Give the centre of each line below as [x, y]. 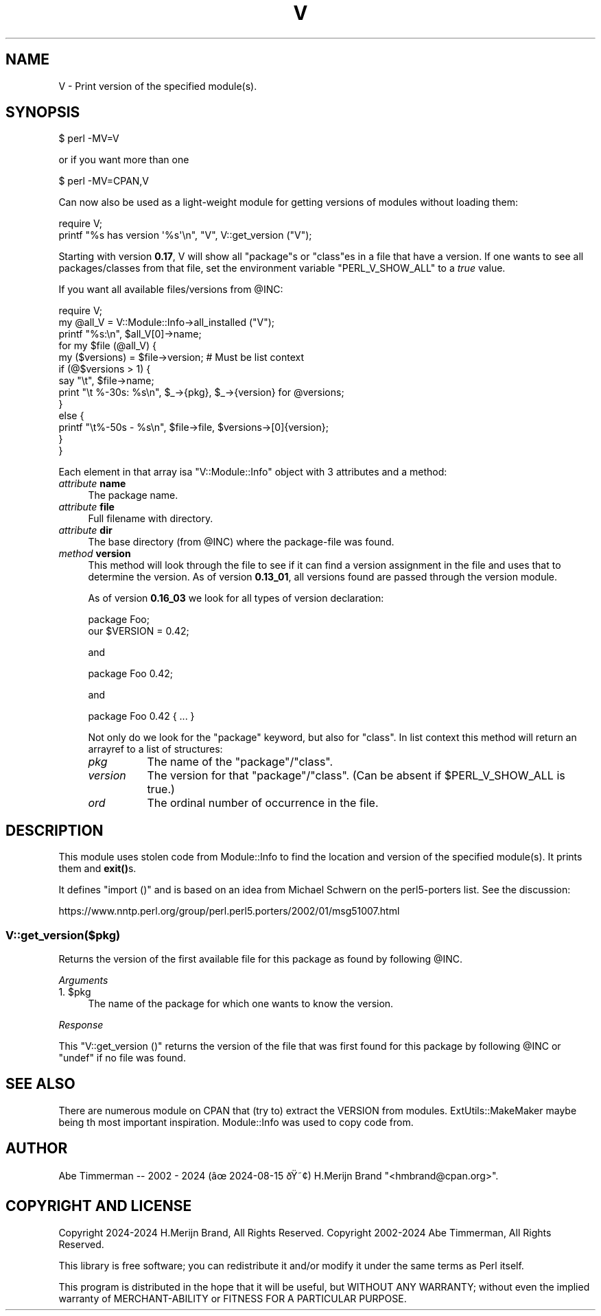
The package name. [133, 495]
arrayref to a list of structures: [155, 749]
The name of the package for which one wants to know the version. [241, 1004]
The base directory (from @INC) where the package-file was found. [241, 542]
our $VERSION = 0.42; [139, 631]
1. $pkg [75, 992]
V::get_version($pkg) [63, 935]
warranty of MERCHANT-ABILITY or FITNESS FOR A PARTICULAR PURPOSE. [233, 1298]
